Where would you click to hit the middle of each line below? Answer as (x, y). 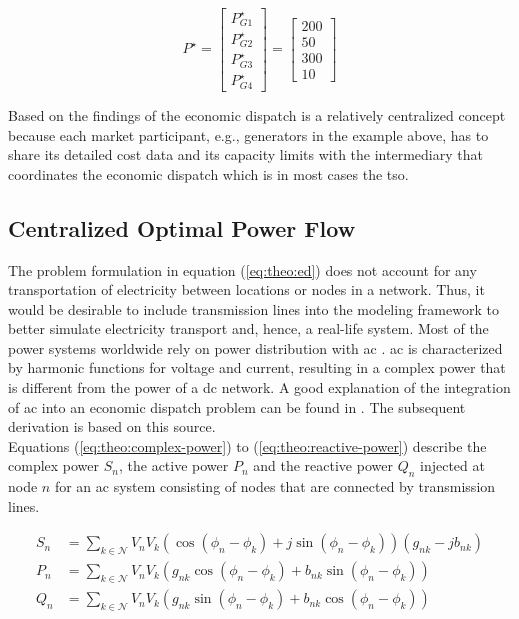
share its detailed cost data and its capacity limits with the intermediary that (245, 154)
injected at (452, 465)
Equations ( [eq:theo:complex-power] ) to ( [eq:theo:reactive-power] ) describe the (247, 445)
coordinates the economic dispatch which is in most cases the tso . (208, 173)
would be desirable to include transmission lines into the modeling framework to (253, 308)
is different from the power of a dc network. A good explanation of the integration (259, 387)
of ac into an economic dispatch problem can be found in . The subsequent (237, 406)
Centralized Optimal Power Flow (182, 227)
